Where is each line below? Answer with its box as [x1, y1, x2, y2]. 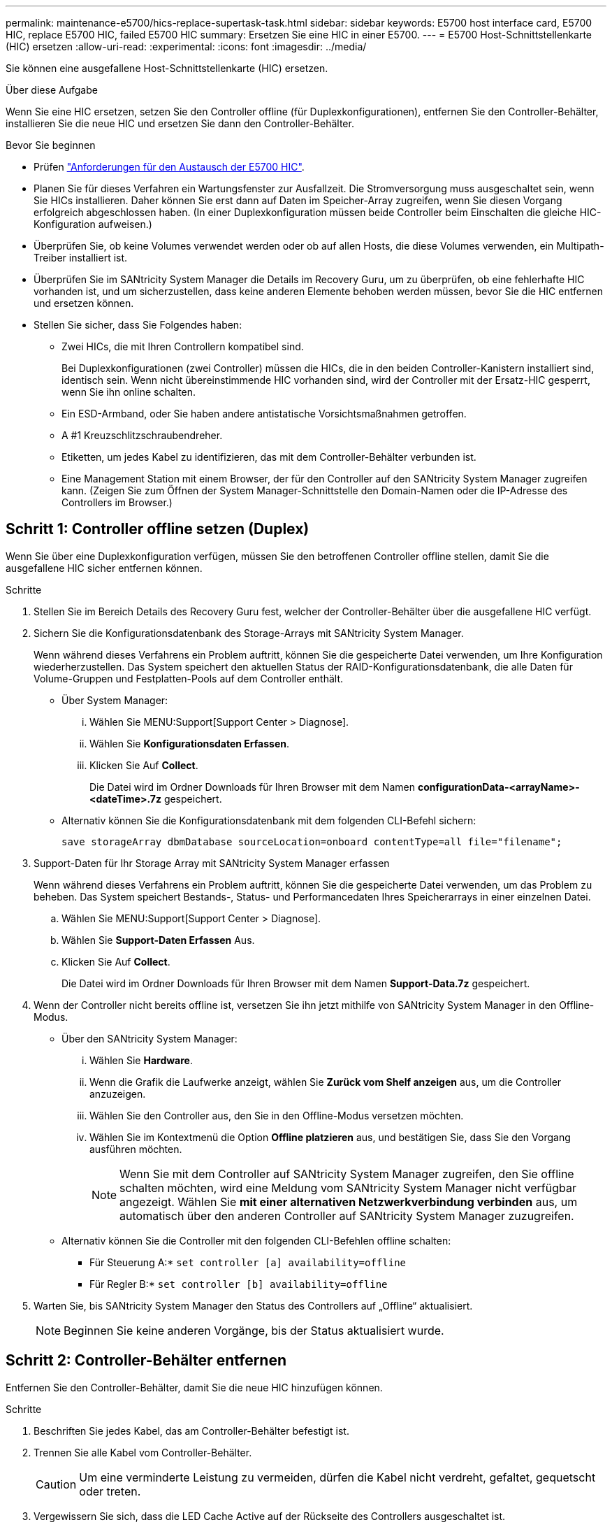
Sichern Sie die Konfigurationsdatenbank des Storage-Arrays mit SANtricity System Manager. [34, 626, 464, 639]
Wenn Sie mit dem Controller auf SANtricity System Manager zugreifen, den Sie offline [119, 1166, 574, 1181]
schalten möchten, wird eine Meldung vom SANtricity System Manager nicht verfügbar [119, 1180, 576, 1195]
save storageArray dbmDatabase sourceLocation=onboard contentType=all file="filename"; [61, 836, 562, 847]
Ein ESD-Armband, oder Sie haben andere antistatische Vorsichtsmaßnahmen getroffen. [61, 408, 467, 420]
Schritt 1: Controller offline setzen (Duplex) [6, 520, 309, 538]
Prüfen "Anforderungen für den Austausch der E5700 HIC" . [34, 161, 305, 173]
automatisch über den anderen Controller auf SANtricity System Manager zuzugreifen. [119, 1208, 574, 1223]
